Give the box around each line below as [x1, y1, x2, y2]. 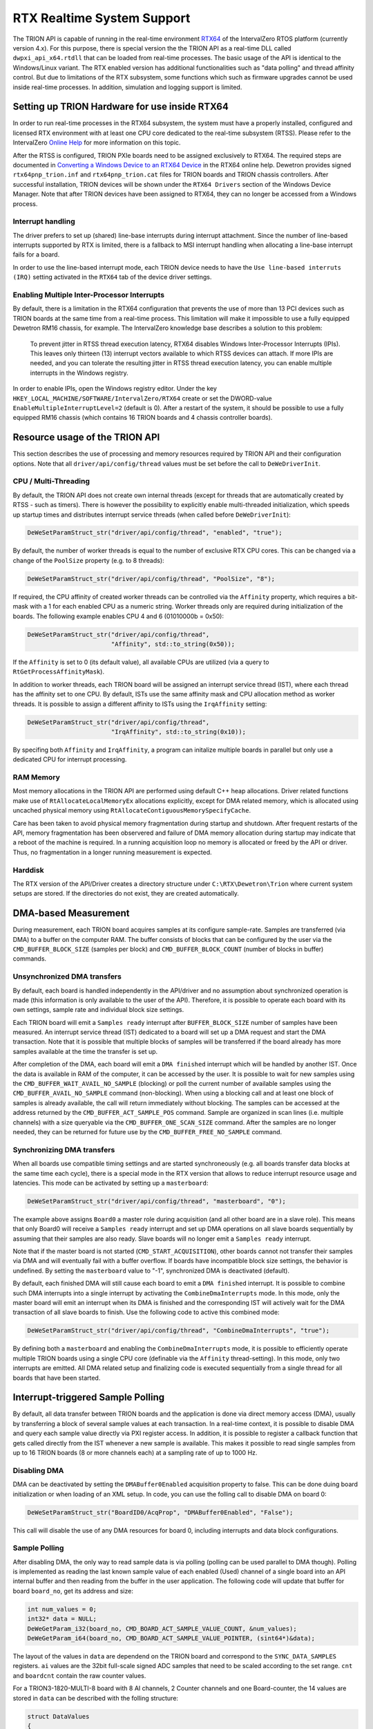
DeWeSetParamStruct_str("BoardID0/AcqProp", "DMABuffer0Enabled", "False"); [27, 1508, 294, 1516]
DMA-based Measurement [12, 907, 130, 919]
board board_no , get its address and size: [12, 1587, 134, 1595]
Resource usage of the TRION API [12, 432, 160, 443]
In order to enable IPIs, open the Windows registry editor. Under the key [12, 385, 218, 393]
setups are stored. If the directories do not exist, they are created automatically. [12, 889, 240, 898]
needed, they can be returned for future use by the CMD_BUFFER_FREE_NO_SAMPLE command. [12, 1127, 283, 1136]
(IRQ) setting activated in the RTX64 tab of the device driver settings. [12, 273, 212, 281]
